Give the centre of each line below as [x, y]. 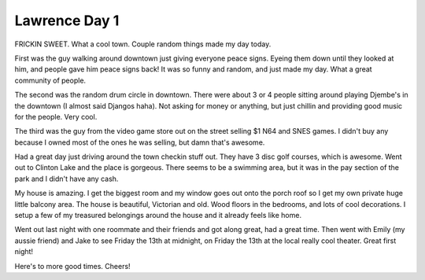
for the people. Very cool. [56, 116]
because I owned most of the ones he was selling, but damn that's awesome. [140, 142]
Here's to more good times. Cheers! [72, 266]
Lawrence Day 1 [67, 20]
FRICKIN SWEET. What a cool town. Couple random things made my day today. [143, 44]
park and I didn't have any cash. [67, 179]
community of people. [50, 80]
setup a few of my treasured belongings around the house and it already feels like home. [158, 216]
